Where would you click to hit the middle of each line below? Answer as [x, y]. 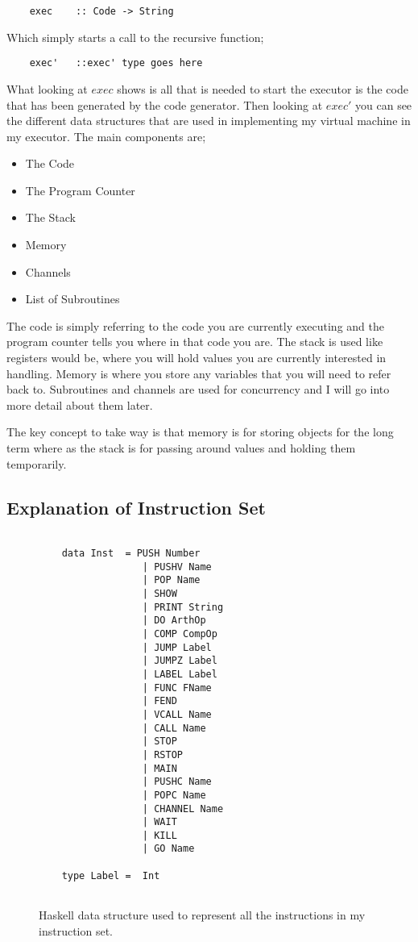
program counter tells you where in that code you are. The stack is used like [195, 342]
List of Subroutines [72, 299]
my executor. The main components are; [106, 136]
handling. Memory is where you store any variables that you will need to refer [199, 373]
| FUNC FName [177, 688]
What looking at [47, 88]
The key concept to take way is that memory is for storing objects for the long [200, 432]
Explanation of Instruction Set [136, 507]
